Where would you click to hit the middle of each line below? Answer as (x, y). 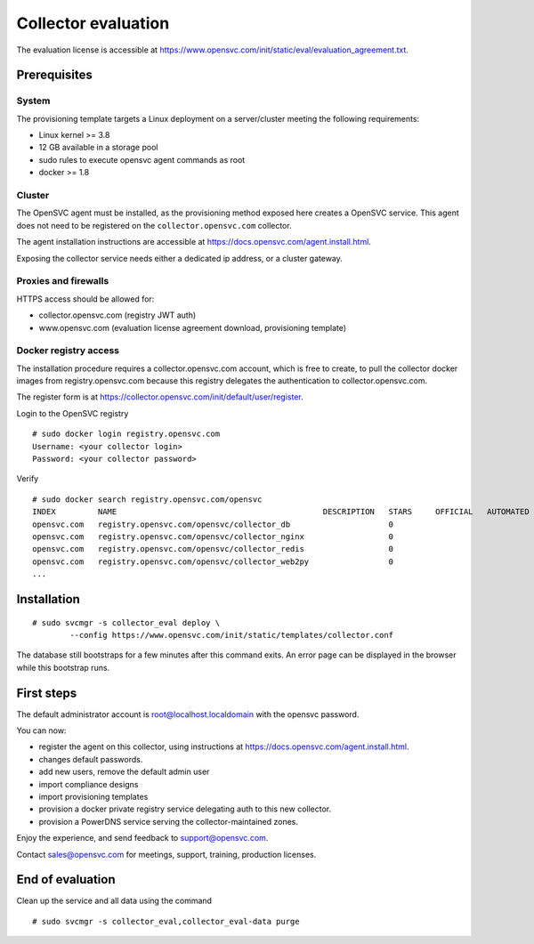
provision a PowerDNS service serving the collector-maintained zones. (168, 821)
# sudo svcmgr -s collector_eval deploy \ (126, 622)
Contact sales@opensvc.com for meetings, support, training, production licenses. (166, 854)
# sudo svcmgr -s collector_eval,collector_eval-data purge (166, 921)
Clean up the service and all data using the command (114, 901)
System (33, 101)
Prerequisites (54, 75)
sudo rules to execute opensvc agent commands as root (142, 159)
